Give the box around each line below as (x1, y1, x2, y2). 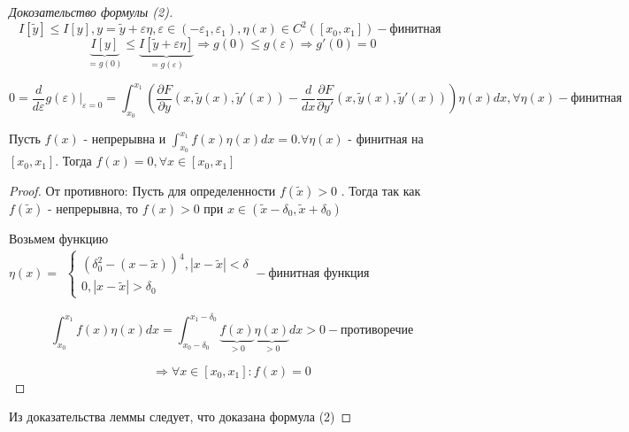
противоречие (341, 324, 414, 337)
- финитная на (348, 129, 424, 148)
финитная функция (268, 267, 370, 281)
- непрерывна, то (48, 199, 138, 218)
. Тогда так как (341, 181, 421, 200)
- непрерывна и (83, 129, 166, 148)
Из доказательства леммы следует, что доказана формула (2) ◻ (9, 407, 352, 426)
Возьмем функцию (9, 229, 109, 248)
